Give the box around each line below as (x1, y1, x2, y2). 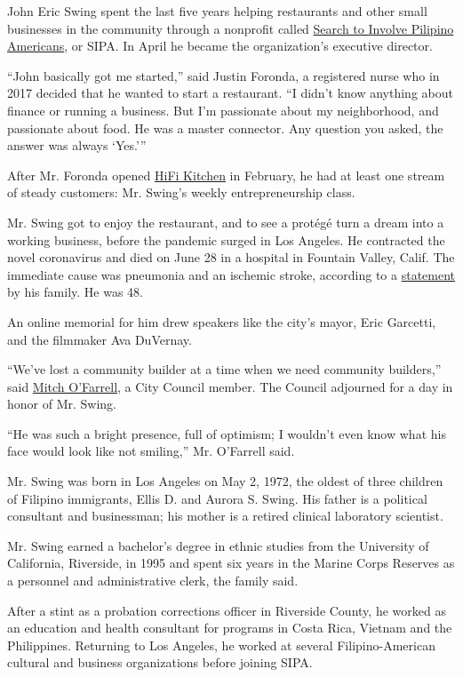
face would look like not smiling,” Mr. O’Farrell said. (7, 442, 295, 460)
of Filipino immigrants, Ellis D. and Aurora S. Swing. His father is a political (7, 489, 427, 507)
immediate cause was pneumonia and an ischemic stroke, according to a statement (7, 265, 456, 283)
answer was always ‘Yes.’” (7, 136, 147, 155)
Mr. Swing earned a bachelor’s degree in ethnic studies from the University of (7, 536, 429, 554)
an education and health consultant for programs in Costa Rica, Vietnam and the (7, 618, 452, 637)
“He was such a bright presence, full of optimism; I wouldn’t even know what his (7, 424, 446, 442)
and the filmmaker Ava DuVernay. (7, 330, 192, 348)
